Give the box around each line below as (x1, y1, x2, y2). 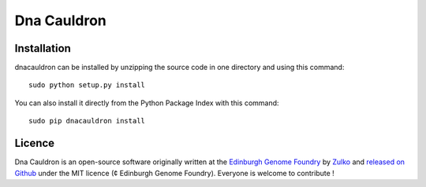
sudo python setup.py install (28, 81, 146, 90)
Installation (14, 42, 71, 55)
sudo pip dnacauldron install (28, 116, 146, 126)
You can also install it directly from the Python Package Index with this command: (14, 98, 279, 108)
